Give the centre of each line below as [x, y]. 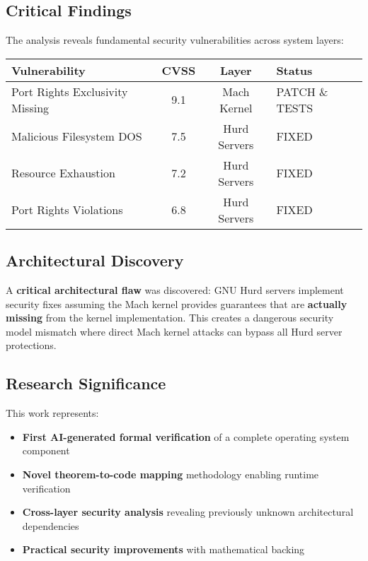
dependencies [51, 525]
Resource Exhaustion [63, 173]
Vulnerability [48, 70]
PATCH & [302, 91]
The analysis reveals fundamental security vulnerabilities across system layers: [175, 40]
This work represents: [52, 413]
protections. [31, 345]
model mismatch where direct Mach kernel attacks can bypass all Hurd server [174, 331]
